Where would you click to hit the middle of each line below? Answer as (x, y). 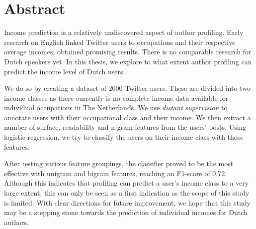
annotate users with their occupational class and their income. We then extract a (128, 117)
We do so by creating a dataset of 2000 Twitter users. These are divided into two (127, 88)
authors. (16, 222)
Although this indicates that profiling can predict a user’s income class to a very (127, 183)
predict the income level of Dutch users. (65, 71)
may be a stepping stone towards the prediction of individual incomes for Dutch (126, 212)
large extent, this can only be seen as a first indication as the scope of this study (127, 193)
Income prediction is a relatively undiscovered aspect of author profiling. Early (124, 32)
